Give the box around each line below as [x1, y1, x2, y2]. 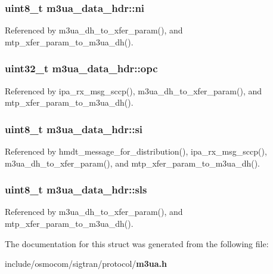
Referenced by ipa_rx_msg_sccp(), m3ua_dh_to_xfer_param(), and [5, 84, 262, 97]
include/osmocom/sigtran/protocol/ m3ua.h [5, 257, 167, 270]
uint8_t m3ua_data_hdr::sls [5, 182, 147, 197]
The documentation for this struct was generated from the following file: [5, 237, 269, 250]
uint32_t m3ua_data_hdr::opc [5, 61, 158, 76]
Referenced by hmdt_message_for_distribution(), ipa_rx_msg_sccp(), [5, 145, 267, 158]
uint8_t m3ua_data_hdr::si [5, 121, 143, 136]
